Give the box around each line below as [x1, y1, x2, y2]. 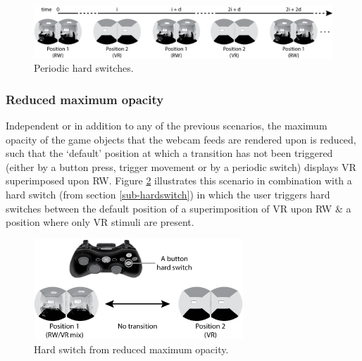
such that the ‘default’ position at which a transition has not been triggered [6, 146, 333, 160]
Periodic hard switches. [34, 61, 134, 75]
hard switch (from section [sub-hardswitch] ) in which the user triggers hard [6, 186, 330, 201]
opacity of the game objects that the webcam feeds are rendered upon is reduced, [6, 132, 356, 146]
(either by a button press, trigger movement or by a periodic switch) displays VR [6, 159, 356, 174]
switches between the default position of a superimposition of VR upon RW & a [6, 201, 351, 215]
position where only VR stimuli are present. [6, 215, 194, 229]
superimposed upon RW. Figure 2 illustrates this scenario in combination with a [6, 173, 352, 188]
